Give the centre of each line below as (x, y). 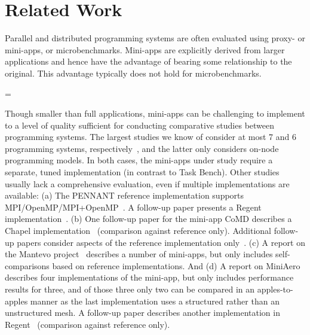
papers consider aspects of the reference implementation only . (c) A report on (161, 242)
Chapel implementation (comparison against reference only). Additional (138, 231)
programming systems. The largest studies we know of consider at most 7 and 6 (151, 137)
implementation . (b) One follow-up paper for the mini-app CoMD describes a (148, 219)
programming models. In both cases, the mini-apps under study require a (139, 160)
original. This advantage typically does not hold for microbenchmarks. (133, 73)
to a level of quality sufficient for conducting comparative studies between (140, 125)
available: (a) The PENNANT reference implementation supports (125, 195)
